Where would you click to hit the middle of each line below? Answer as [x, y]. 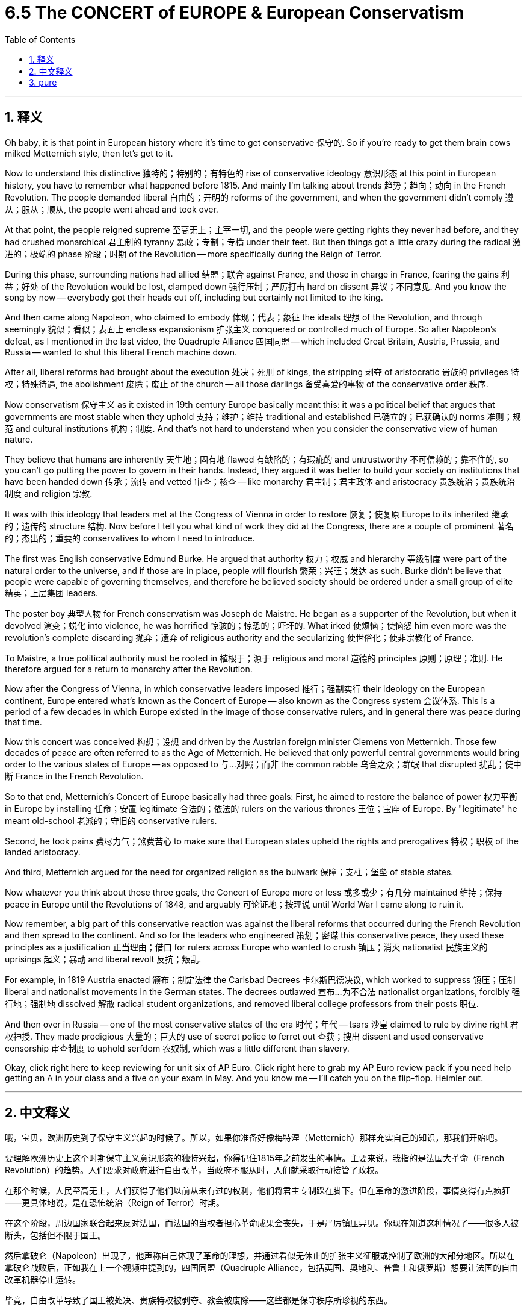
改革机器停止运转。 [43, 1280]
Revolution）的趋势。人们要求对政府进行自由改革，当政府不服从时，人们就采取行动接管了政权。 [194, 1170]
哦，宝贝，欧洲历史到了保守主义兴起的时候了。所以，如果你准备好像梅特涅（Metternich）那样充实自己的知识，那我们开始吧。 [254, 1138]
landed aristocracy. [43, 852]
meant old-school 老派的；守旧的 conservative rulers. [111, 820]
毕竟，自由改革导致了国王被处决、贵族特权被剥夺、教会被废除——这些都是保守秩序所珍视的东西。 [199, 1300]
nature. [19, 439]
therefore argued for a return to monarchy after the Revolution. [129, 669]
